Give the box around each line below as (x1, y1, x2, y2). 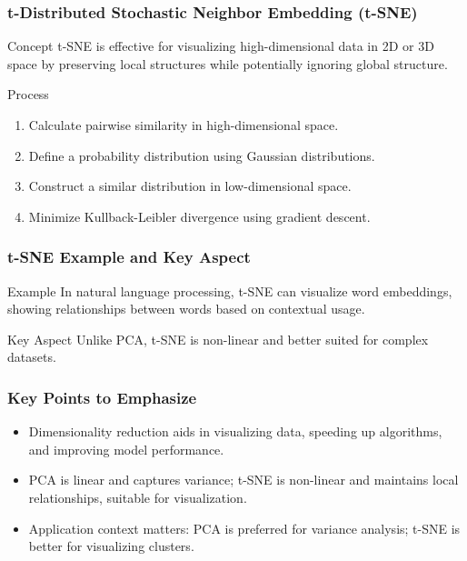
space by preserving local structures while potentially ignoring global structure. (7, 54, 448, 73)
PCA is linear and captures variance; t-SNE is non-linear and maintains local (28, 470, 459, 489)
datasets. (7, 347, 56, 366)
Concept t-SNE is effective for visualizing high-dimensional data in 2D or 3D (7, 36, 434, 55)
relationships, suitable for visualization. (28, 487, 247, 506)
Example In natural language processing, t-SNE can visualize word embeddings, (7, 281, 452, 300)
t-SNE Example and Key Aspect (7, 245, 251, 268)
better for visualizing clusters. (28, 536, 194, 556)
